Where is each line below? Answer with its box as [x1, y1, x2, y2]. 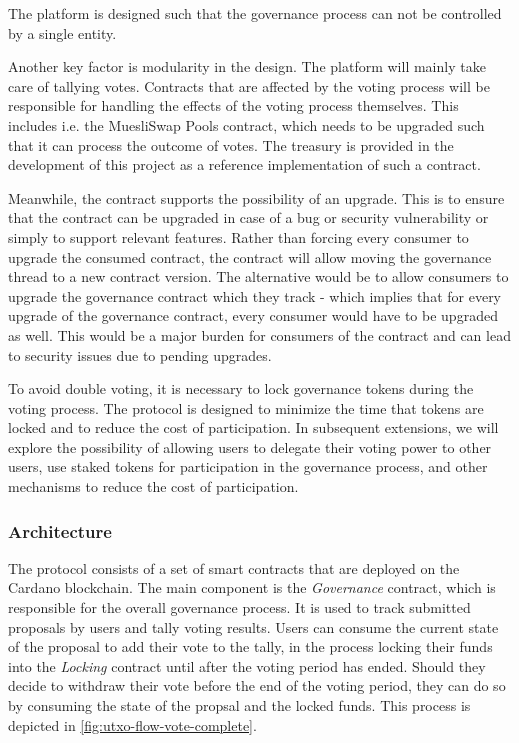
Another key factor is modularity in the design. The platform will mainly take [8, 56, 486, 77]
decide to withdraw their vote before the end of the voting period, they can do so [8, 675, 506, 696]
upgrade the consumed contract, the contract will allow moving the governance [8, 246, 492, 267]
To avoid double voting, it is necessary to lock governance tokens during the [8, 378, 474, 399]
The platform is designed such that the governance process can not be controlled [8, 3, 502, 23]
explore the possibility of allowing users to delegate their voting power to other [8, 436, 492, 457]
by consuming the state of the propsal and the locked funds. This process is [8, 695, 471, 716]
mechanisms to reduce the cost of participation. [8, 476, 299, 497]
